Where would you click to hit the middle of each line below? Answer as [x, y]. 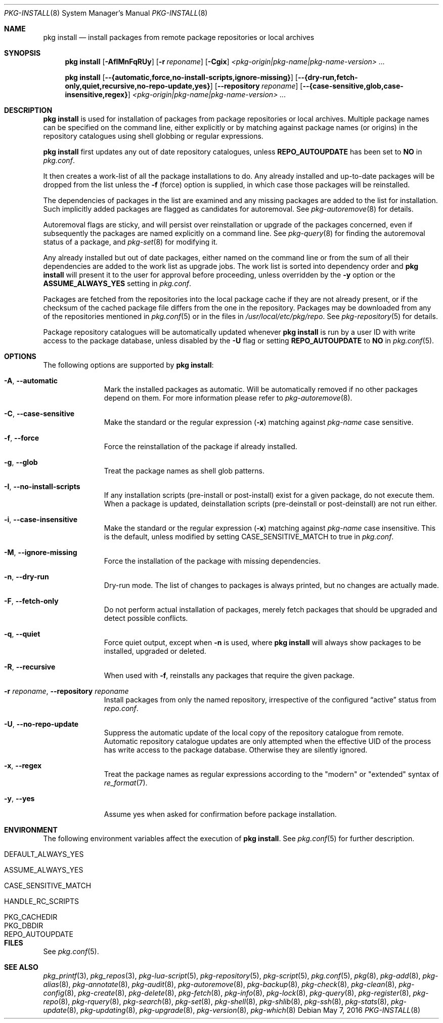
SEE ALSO [21, 967]
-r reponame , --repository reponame [67, 691]
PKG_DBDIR [24, 926]
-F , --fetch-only [31, 601]
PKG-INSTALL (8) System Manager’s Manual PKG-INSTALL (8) [106, 13]
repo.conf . [121, 708]
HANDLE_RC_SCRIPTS [41, 901]
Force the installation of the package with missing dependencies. [212, 561]
